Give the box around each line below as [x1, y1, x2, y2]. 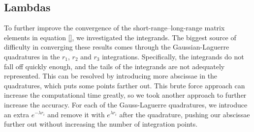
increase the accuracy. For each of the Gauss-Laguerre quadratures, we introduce [4, 99, 248, 109]
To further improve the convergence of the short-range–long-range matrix [4, 23, 225, 33]
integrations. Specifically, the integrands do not [102, 51, 244, 61]
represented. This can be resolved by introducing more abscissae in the [4, 71, 218, 81]
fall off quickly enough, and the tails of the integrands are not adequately [4, 61, 225, 71]
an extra [4, 109, 29, 119]
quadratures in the [4, 51, 60, 61]
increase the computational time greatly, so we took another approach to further [4, 90, 247, 100]
